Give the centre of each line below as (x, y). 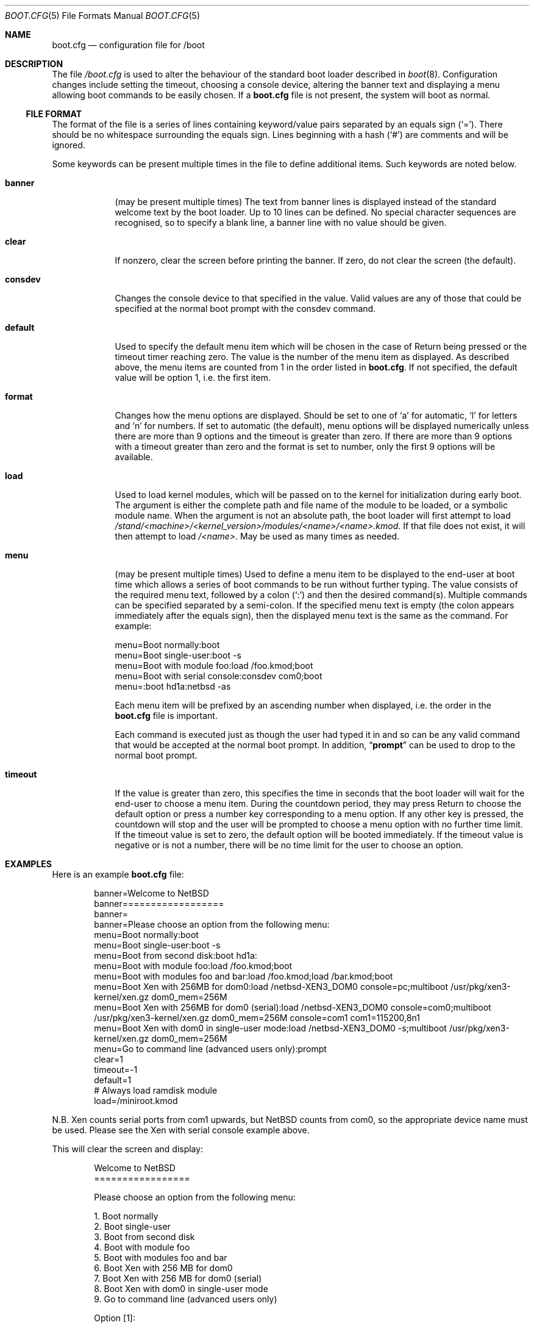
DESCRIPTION (34, 64)
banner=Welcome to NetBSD (151, 893)
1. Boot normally (126, 1216)
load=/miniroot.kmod (136, 1101)
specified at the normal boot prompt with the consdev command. (245, 309)
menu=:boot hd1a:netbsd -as (173, 686)
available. (134, 457)
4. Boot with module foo (142, 1247)
